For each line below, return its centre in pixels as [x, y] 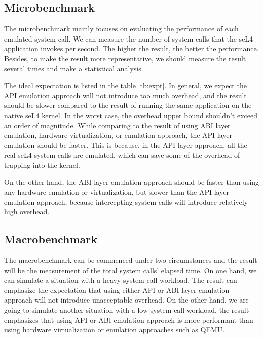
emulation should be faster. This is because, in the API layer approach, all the [126, 145]
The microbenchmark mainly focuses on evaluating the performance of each [121, 29]
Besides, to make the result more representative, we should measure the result [125, 58]
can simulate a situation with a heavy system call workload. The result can [121, 280]
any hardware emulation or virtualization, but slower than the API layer [117, 192]
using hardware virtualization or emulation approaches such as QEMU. [115, 330]
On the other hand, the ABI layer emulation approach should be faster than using [132, 182]
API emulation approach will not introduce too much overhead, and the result [125, 95]
